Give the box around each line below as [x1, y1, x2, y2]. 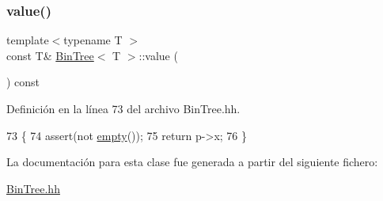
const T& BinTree [6, 47, 94, 63]
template [6, 32, 49, 48]
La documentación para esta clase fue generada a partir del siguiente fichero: [6, 154, 378, 170]
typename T [63, 32, 123, 48]
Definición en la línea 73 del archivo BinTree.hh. [6, 100, 241, 116]
